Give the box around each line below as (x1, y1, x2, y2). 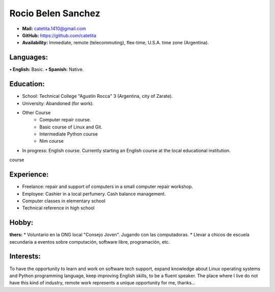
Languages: (9, 53, 48, 62)
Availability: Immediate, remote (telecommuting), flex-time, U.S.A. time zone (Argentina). (22, 40, 209, 46)
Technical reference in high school (22, 205, 95, 211)
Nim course (39, 138, 64, 144)
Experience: (9, 170, 49, 179)
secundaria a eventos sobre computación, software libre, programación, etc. (9, 238, 170, 245)
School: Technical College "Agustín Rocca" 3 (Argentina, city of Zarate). (22, 93, 173, 99)
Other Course (22, 110, 51, 116)
